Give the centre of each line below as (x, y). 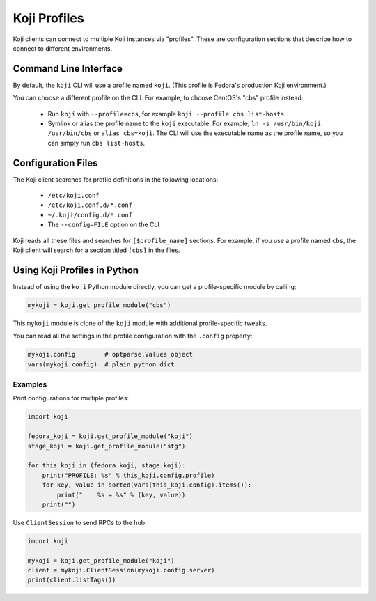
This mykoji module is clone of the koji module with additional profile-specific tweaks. (140, 323)
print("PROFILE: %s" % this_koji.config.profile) (128, 475)
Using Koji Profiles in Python (76, 270)
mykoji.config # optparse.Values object (110, 354)
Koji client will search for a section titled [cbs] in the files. (96, 250)
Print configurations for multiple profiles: (71, 398)
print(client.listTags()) (72, 580)
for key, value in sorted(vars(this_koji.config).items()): (147, 485)
